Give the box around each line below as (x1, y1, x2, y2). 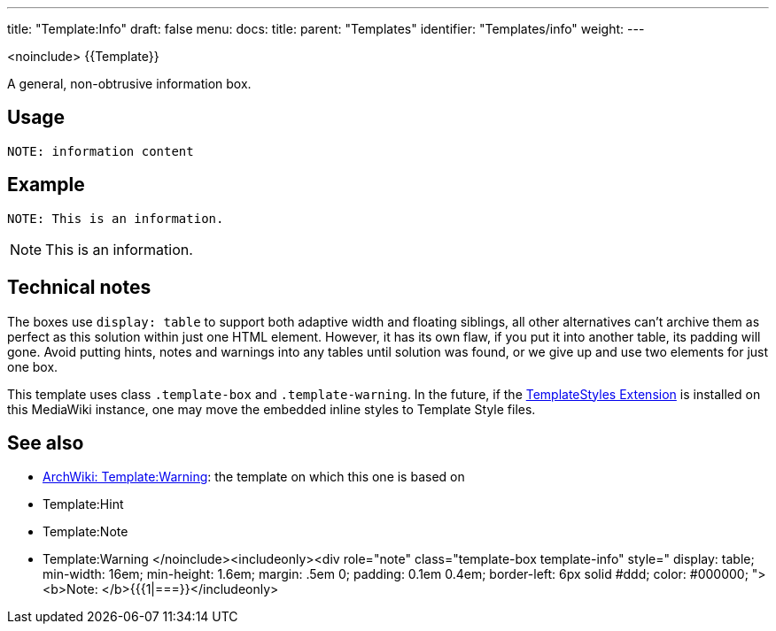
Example (7, 173, 85, 196)
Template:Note (43, 524, 128, 540)
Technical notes (7, 276, 151, 299)
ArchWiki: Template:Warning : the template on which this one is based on (43, 469, 465, 485)
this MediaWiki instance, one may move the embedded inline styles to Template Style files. (7, 401, 536, 417)
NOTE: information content (7, 143, 194, 158)
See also (7, 431, 84, 454)
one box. (7, 358, 58, 374)
